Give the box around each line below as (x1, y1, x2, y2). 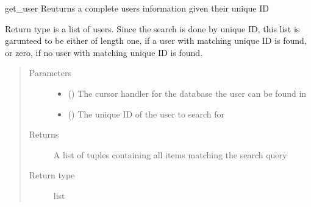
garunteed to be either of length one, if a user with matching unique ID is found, (5, 34, 307, 47)
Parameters (29, 66, 71, 79)
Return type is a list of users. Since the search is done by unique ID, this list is (5, 22, 300, 35)
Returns (29, 128, 59, 141)
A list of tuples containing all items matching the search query (53, 148, 287, 161)
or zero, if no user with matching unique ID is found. (5, 46, 203, 58)
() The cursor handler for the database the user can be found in (68, 86, 307, 99)
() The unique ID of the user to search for (68, 107, 224, 120)
